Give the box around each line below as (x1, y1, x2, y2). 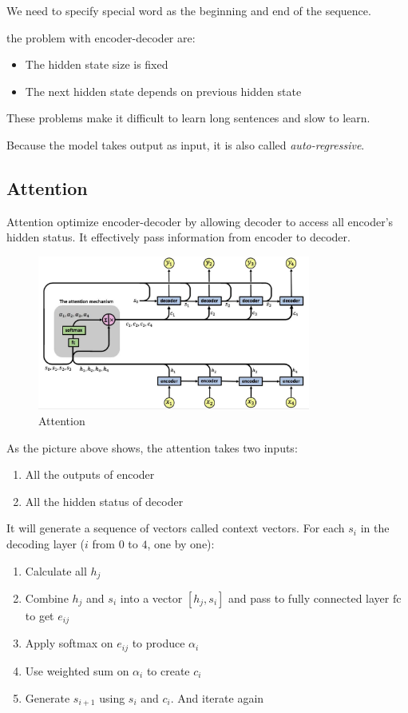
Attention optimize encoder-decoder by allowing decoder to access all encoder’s (6, 213, 394, 229)
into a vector (120, 590, 183, 607)
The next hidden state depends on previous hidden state (25, 82, 302, 99)
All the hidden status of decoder (25, 492, 184, 509)
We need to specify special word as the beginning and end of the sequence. (6, 2, 371, 18)
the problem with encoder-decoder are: (6, 29, 196, 46)
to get (25, 607, 54, 624)
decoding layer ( (6, 535, 85, 552)
